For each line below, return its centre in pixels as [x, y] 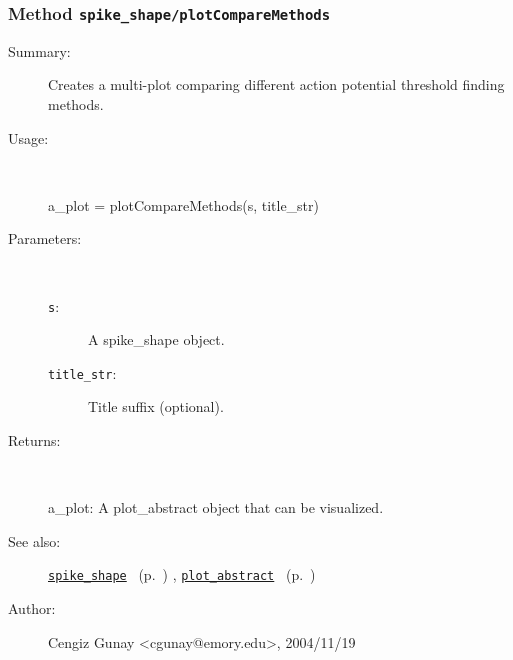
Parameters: [45, 238]
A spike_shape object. [156, 339]
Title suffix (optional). [156, 406]
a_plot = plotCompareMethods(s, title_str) [183, 204]
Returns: [34, 440]
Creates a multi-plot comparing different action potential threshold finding [276, 84]
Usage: [28, 137]
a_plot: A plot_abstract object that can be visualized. [216, 507]
